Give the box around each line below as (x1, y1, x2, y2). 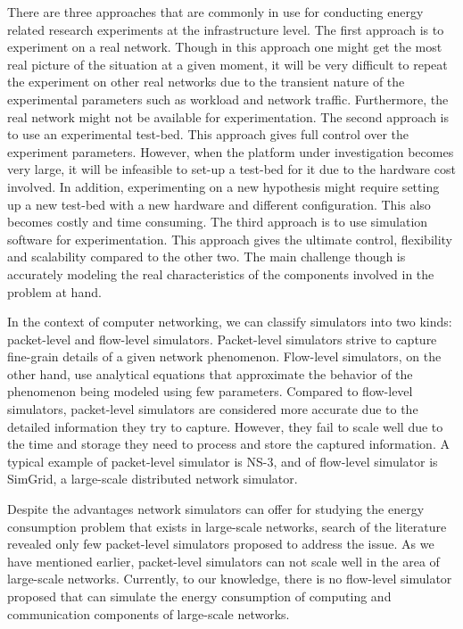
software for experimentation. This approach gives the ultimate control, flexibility (7, 229, 452, 248)
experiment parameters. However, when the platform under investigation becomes (7, 142, 454, 161)
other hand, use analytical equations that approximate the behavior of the (7, 364, 413, 383)
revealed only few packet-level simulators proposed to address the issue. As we (7, 534, 434, 553)
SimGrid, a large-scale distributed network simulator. (7, 469, 298, 488)
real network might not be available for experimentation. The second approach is (7, 107, 450, 126)
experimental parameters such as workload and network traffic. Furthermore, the (7, 89, 449, 108)
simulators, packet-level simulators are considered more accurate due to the (7, 400, 418, 418)
